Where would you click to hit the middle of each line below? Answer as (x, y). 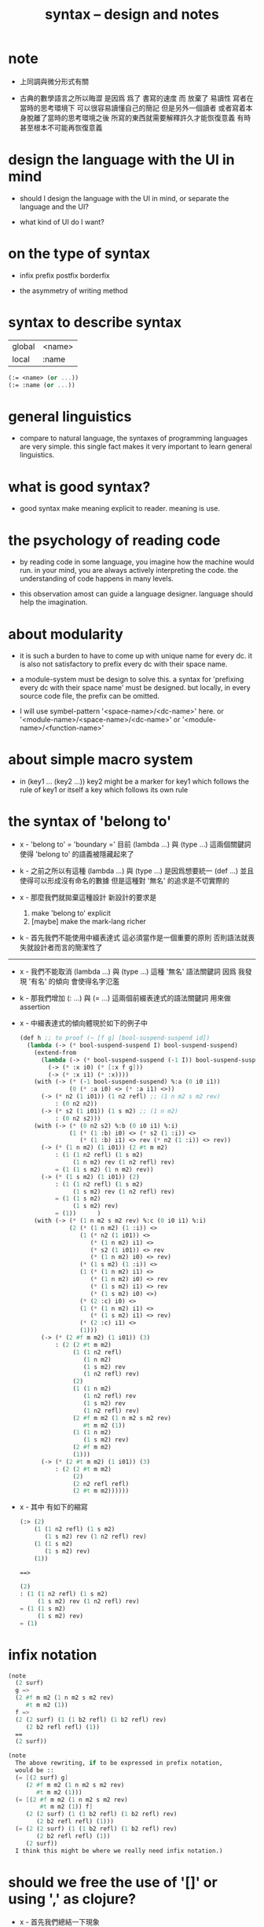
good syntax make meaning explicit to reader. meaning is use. (120, 508)
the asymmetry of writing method (73, 290)
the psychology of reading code (114, 540)
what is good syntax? (79, 487)
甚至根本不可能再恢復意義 (61, 127)
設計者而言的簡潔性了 (68, 948)
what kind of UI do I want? (62, 222)
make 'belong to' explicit (71, 913)
